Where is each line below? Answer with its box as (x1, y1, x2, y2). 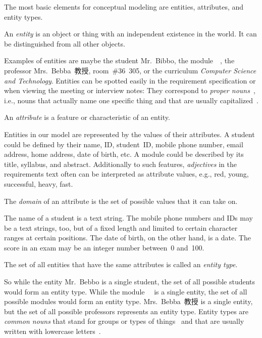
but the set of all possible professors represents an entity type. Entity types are (4, 306, 249, 316)
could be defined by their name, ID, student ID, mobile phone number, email (4, 139, 243, 149)
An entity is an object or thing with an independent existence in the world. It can (4, 28, 257, 39)
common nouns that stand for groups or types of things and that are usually (4, 316, 244, 326)
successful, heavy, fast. (4, 178, 73, 189)
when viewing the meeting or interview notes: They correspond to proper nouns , (4, 85, 255, 96)
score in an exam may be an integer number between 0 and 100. (4, 242, 204, 252)
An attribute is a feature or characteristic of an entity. (4, 112, 170, 122)
